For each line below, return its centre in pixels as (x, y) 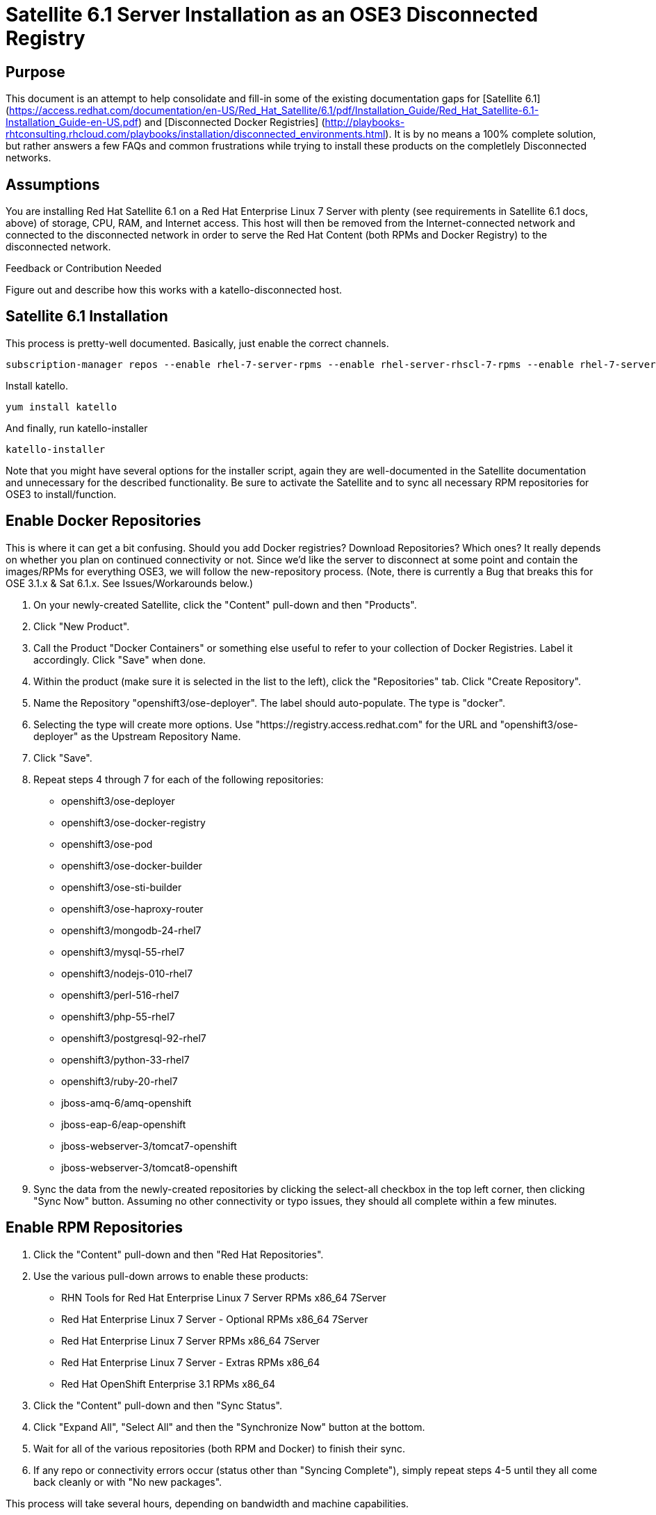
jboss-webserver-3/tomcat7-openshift (149, 1146)
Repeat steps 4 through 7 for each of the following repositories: (179, 779)
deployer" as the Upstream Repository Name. (137, 736)
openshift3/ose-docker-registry (133, 822)
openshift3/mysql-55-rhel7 (123, 952)
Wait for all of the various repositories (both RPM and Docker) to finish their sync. (219, 1448)
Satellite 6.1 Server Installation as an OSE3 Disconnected (272, 15)
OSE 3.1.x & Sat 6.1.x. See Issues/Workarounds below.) (130, 583)
